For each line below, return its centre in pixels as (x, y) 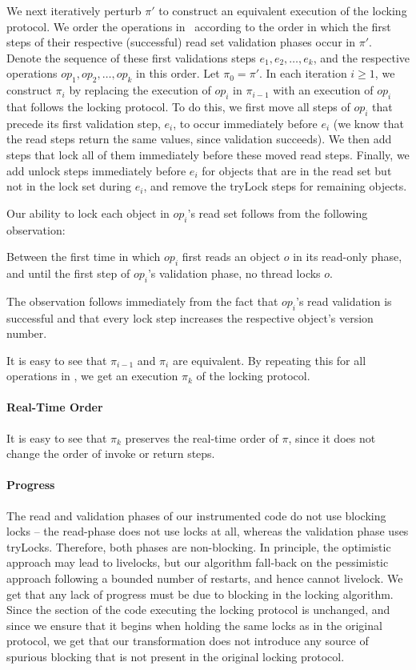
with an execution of (323, 90)
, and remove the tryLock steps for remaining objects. (275, 186)
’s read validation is (344, 301)
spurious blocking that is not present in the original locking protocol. (176, 657)
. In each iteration (303, 73)
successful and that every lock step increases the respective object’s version (190, 317)
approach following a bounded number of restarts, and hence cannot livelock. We (205, 578)
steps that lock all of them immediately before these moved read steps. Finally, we (208, 154)
